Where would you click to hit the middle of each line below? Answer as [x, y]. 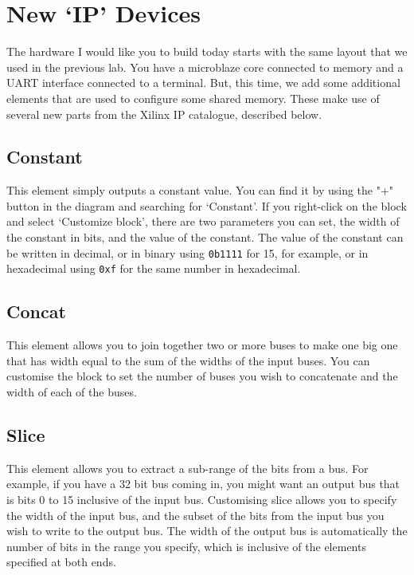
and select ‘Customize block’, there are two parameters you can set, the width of [203, 221]
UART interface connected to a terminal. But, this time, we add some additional [203, 83]
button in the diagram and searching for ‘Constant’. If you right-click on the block [207, 205]
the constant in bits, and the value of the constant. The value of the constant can [205, 237]
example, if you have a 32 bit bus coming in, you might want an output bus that [203, 484]
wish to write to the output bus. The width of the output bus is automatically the [207, 531]
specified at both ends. [61, 562]
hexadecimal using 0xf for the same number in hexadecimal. [154, 268]
